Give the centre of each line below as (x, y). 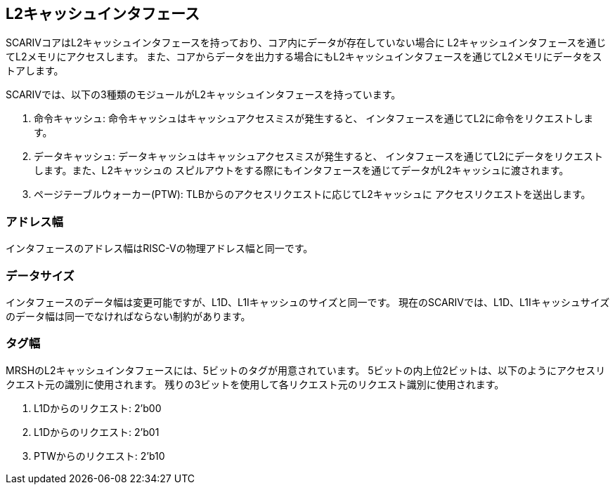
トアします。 (35, 71)
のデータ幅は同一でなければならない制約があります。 (128, 316)
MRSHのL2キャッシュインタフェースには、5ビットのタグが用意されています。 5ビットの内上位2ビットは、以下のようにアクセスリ (306, 370)
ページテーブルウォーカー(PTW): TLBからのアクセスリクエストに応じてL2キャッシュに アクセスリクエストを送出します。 (312, 194)
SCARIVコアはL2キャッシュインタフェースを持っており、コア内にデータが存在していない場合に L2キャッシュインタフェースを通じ (306, 43)
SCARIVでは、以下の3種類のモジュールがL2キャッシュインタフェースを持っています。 (203, 95)
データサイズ (40, 276)
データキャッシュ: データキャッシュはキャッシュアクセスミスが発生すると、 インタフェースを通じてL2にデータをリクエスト (319, 157)
